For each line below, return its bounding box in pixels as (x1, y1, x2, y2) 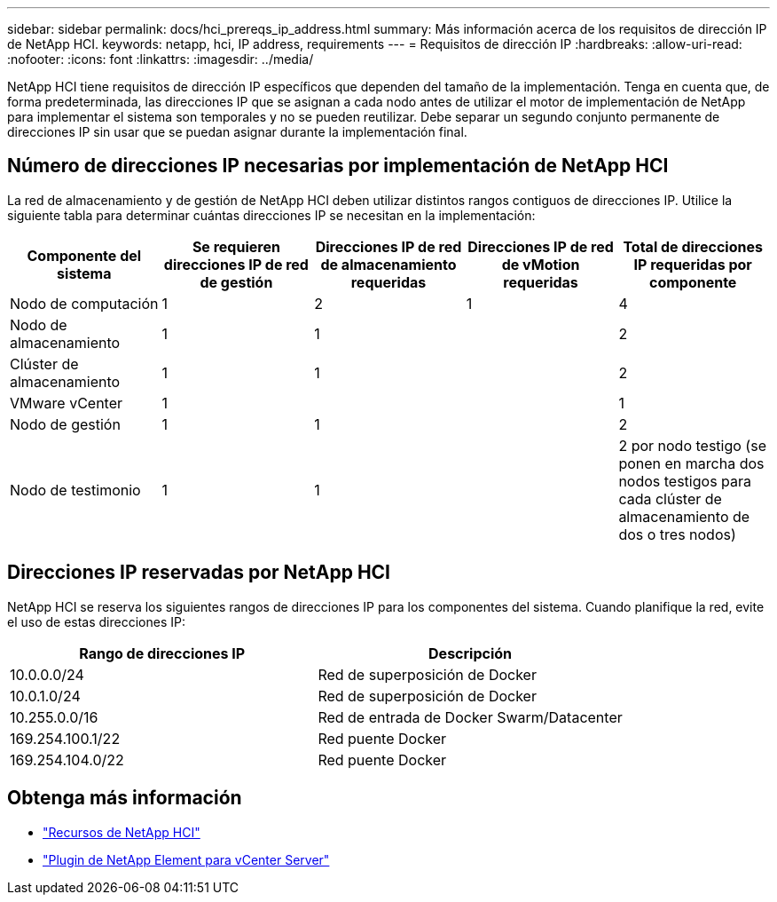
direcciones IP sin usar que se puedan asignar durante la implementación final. (7, 124, 467, 139)
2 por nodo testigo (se (618, 436, 766, 455)
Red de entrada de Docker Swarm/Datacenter (318, 708, 623, 726)
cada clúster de (618, 489, 722, 508)
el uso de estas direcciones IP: (7, 613, 185, 629)
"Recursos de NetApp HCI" (43, 824, 200, 840)
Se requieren (192, 237, 280, 256)
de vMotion (501, 255, 580, 273)
